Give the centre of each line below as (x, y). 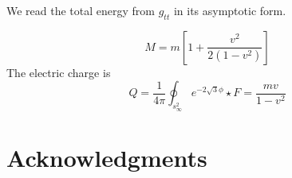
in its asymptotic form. (230, 10)
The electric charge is (59, 72)
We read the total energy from (81, 10)
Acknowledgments (107, 157)
